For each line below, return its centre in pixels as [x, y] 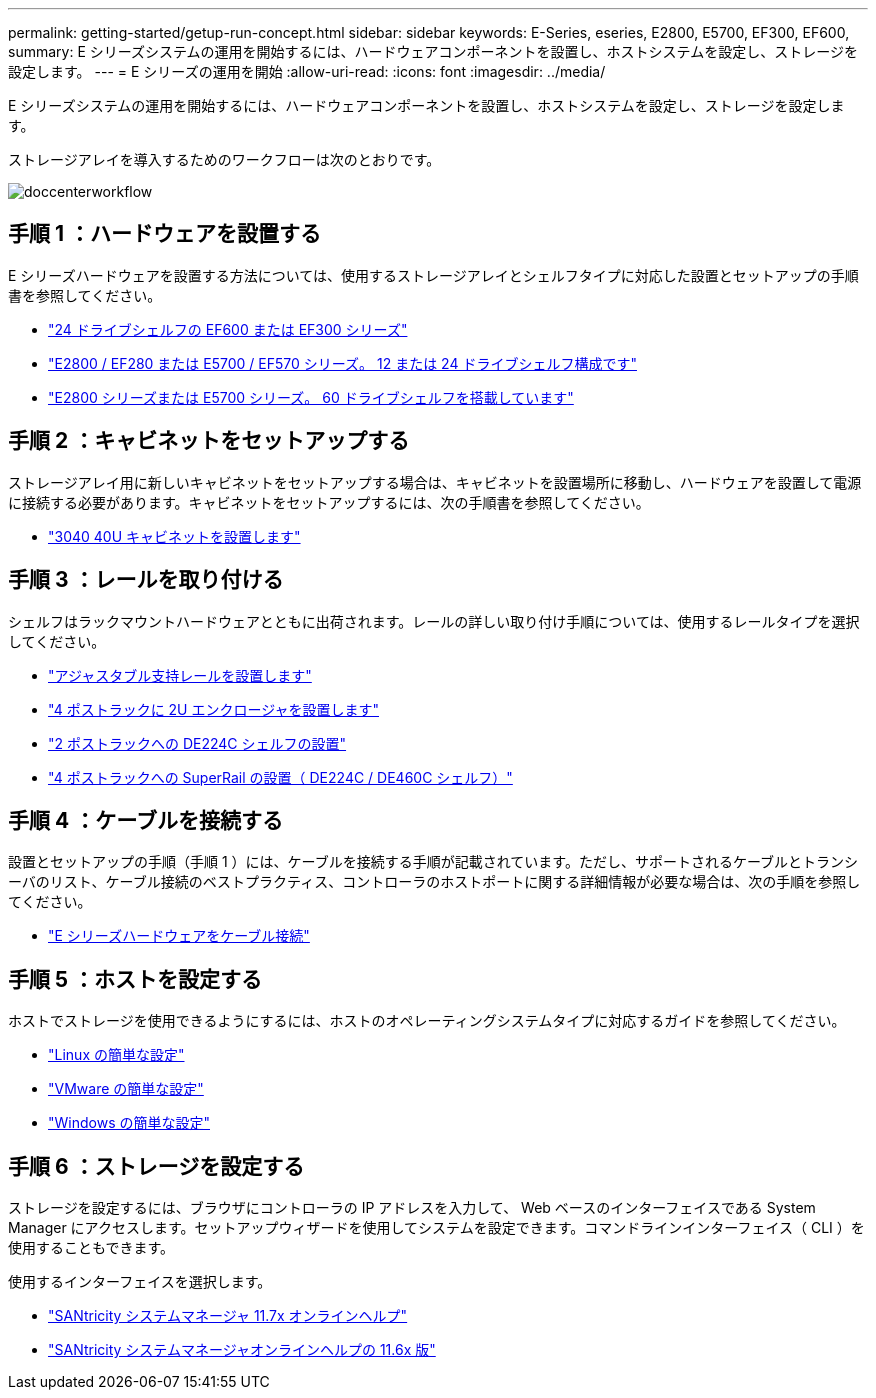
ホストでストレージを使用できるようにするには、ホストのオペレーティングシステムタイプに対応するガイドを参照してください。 [427, 1021]
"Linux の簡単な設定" [116, 1055]
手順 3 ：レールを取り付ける [146, 580]
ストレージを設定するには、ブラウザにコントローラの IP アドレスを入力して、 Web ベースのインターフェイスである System [412, 1208]
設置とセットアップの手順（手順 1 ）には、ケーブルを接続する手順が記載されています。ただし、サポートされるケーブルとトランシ [433, 862]
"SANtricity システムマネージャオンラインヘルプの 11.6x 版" [242, 1350]
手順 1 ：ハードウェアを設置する [164, 234]
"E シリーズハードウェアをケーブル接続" [179, 936]
